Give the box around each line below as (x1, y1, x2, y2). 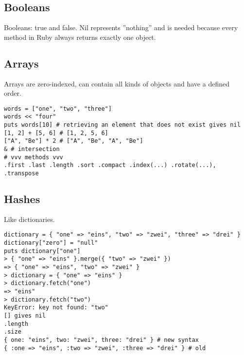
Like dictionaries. (4, 214, 55, 224)
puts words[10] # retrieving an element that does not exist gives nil (4, 121, 241, 129)
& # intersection (4, 146, 60, 153)
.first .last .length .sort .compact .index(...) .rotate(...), (4, 162, 216, 169)
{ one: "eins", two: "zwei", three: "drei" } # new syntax (4, 337, 199, 344)
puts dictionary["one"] (4, 247, 81, 254)
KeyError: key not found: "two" (4, 304, 108, 311)
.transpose (4, 170, 39, 177)
